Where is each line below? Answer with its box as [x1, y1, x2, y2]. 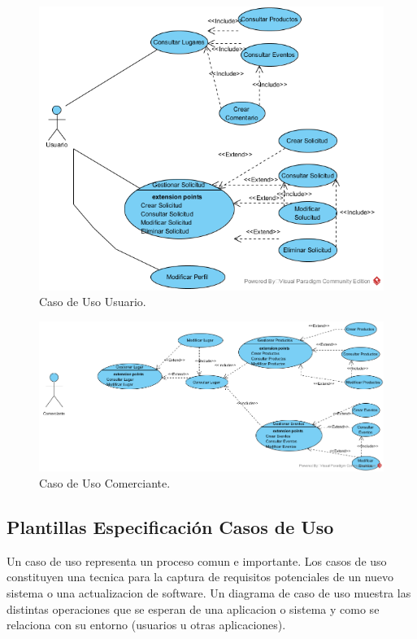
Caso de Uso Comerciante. [39, 475, 171, 492]
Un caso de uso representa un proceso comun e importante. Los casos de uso [7, 552, 387, 569]
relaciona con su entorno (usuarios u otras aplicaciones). [7, 616, 286, 633]
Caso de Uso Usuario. [39, 293, 146, 310]
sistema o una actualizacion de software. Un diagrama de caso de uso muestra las [7, 584, 411, 602]
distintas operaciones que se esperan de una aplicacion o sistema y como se [7, 600, 380, 617]
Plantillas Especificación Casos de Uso [7, 514, 334, 540]
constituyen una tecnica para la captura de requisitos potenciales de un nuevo [7, 568, 394, 585]
